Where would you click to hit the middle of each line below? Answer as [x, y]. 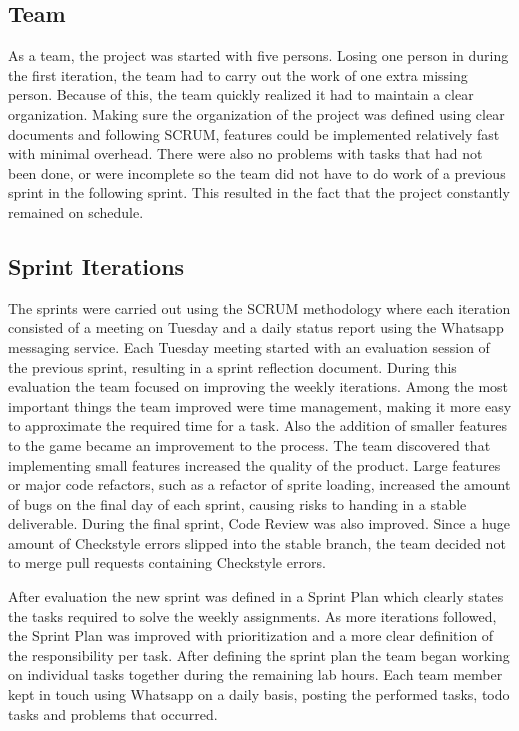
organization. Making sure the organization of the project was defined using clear [256, 113]
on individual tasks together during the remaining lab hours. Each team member [255, 674]
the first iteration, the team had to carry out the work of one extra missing [238, 74]
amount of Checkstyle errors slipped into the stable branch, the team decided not [257, 542]
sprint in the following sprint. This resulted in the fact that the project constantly [259, 192]
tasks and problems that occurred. [113, 713]
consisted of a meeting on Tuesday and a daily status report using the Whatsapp [256, 327]
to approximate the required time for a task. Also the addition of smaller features [258, 425]
